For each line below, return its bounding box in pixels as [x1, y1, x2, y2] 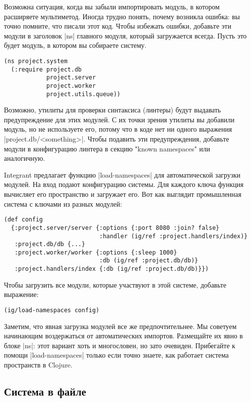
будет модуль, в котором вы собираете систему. [4, 40, 147, 50]
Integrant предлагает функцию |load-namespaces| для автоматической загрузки [4, 169, 241, 180]
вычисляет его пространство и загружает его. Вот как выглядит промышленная [4, 189, 242, 199]
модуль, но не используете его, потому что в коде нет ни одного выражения [4, 124, 232, 134]
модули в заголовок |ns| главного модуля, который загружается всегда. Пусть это [4, 30, 247, 40]
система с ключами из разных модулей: [4, 198, 122, 209]
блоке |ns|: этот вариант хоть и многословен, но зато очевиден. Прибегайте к [4, 340, 236, 350]
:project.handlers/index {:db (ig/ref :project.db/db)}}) [14, 265, 209, 273]
